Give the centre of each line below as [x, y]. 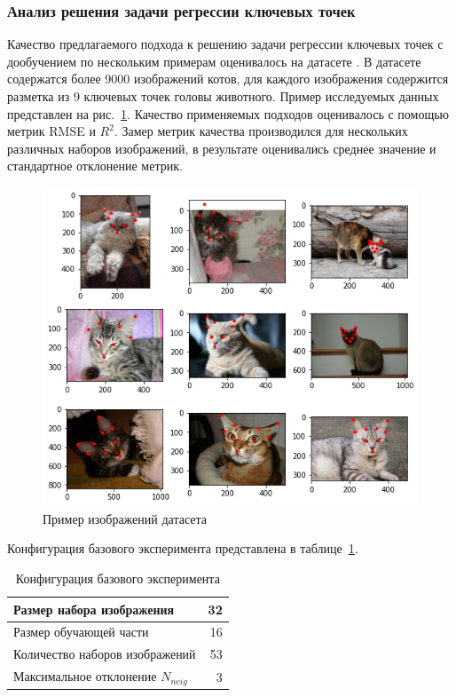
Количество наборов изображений [105, 654]
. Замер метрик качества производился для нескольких [261, 131]
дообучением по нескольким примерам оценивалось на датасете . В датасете [214, 61]
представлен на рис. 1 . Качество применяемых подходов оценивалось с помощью [228, 113]
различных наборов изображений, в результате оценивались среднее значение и [222, 148]
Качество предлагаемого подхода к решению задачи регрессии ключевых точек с [225, 44]
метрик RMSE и [51, 131]
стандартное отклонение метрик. [95, 166]
